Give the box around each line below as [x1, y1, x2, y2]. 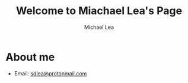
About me [5, 50, 55, 64]
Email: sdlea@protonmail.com [14, 69, 87, 77]
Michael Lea [84, 24, 114, 31]
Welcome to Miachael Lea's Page [16, 4, 182, 18]
